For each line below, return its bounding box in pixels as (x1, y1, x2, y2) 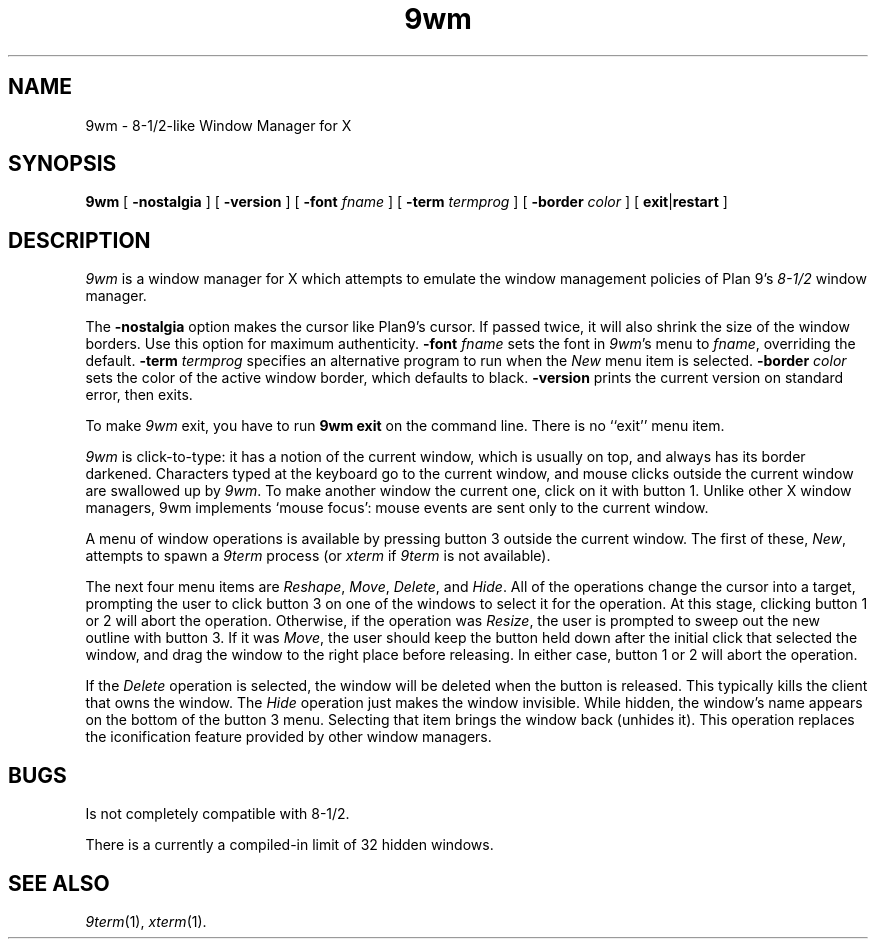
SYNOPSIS (8, 151, 117, 177)
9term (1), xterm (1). (85, 912, 207, 930)
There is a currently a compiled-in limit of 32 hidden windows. (85, 836, 494, 854)
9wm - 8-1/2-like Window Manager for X (85, 116, 352, 134)
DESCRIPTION (8, 227, 151, 253)
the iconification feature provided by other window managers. (85, 728, 492, 746)
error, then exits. (85, 386, 193, 404)
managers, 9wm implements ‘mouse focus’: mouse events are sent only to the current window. (85, 499, 709, 517)
